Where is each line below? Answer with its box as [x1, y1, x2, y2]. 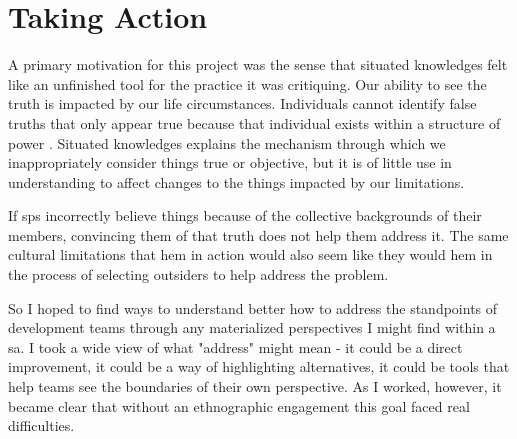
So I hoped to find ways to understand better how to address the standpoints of [8, 297, 498, 318]
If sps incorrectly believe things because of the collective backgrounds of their [8, 205, 482, 226]
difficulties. [8, 415, 75, 436]
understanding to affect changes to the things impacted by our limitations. [8, 171, 465, 192]
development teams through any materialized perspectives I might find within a [8, 317, 496, 338]
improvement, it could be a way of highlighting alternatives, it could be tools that [8, 356, 510, 377]
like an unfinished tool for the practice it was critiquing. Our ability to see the [8, 73, 487, 94]
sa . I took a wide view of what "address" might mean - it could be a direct [8, 336, 463, 357]
